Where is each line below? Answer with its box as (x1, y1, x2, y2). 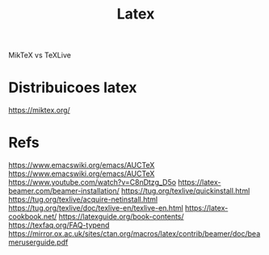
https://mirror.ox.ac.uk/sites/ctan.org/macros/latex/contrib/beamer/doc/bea (8, 229, 261, 239)
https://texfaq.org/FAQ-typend (8, 220, 110, 230)
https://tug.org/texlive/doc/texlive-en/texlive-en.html (8, 203, 183, 213)
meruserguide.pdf (8, 237, 69, 247)
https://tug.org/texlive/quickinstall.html (120, 186, 250, 196)
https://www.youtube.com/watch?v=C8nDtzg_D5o (8, 178, 176, 187)
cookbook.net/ (8, 211, 57, 222)
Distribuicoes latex (8, 78, 137, 97)
